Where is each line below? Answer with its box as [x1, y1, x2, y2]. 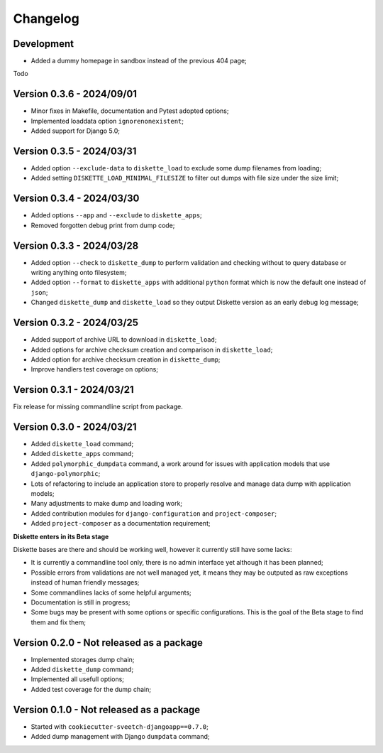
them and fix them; [30, 618, 87, 627]
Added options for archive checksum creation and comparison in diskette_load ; [30, 345, 273, 354]
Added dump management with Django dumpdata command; [30, 732, 210, 741]
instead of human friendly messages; [30, 578, 140, 587]
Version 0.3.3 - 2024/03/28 [13, 239, 139, 251]
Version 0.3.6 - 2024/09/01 [13, 88, 138, 100]
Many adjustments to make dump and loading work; [30, 499, 183, 508]
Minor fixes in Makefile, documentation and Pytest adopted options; [30, 107, 229, 115]
